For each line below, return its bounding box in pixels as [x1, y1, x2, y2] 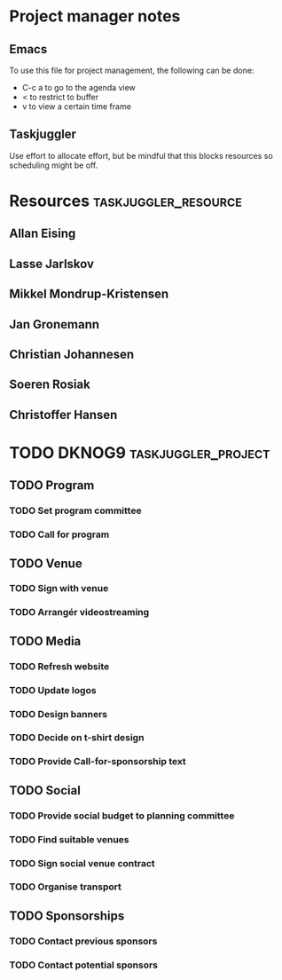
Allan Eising [9, 226, 76, 241]
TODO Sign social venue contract [9, 857, 155, 869]
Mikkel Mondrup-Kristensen [9, 287, 169, 302]
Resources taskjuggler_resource [9, 191, 242, 210]
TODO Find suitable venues [9, 833, 129, 845]
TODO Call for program [9, 528, 110, 541]
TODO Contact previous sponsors [9, 935, 158, 947]
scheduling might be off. [9, 160, 98, 170]
